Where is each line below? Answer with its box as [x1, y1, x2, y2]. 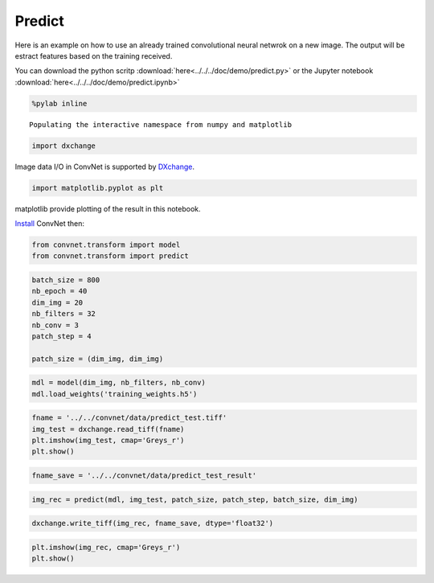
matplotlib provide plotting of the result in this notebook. [14, 203, 201, 213]
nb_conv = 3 [31, 320, 80, 330]
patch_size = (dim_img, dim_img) [31, 354, 164, 363]
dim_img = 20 [31, 298, 84, 307]
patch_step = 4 [31, 331, 92, 341]
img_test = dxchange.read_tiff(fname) [31, 425, 185, 433]
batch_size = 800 [31, 275, 100, 285]
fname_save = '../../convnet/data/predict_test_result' [31, 471, 257, 480]
